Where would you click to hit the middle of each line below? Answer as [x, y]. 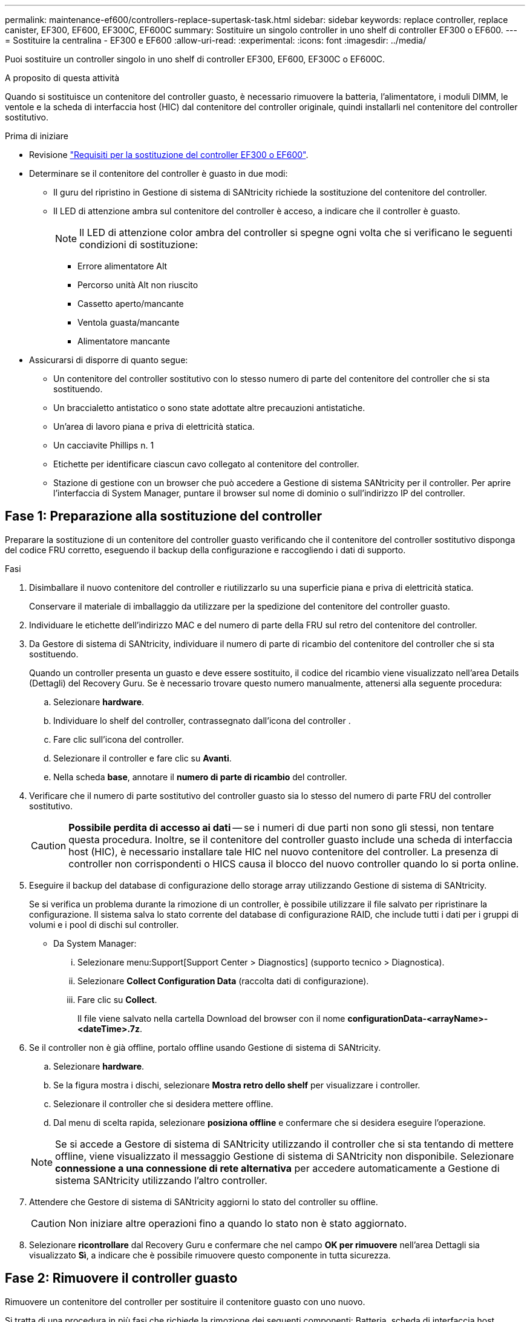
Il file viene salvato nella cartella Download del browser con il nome [211, 1018]
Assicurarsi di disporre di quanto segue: [109, 360]
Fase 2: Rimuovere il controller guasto [121, 1278]
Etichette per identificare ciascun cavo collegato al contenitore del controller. [206, 464]
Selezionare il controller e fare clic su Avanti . [142, 758]
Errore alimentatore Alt [123, 266]
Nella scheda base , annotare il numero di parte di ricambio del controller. [200, 777]
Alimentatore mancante [124, 341]
